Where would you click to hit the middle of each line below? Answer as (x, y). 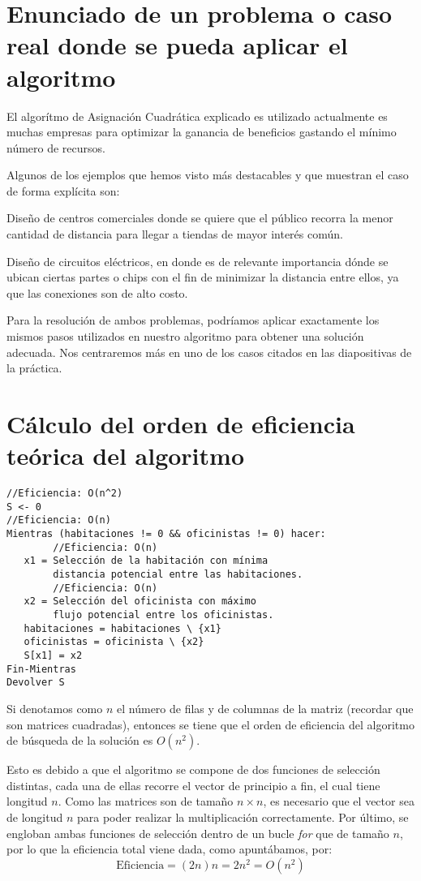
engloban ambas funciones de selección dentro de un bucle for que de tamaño (198, 833)
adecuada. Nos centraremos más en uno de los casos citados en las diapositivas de (209, 352)
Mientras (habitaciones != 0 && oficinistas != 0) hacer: (166, 534)
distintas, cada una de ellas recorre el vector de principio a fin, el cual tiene (193, 785)
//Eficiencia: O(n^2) (65, 494)
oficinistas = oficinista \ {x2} (114, 642)
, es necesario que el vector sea (339, 801)
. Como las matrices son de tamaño (146, 801)
